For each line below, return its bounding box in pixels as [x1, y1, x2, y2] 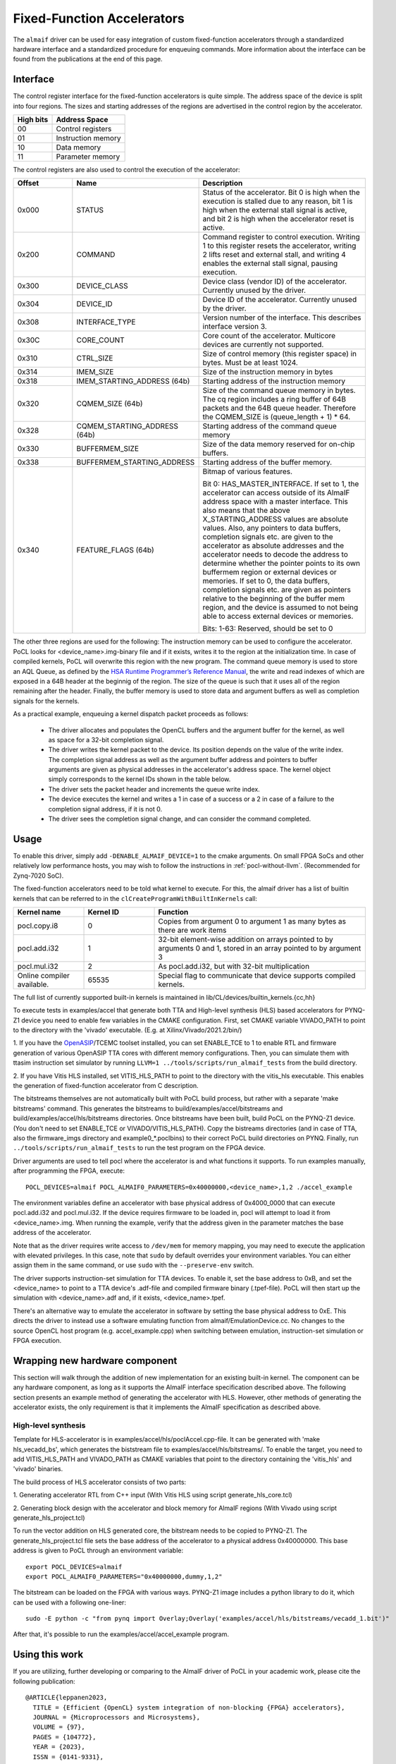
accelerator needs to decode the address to [202, 550, 349, 560]
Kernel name [17, 907, 61, 917]
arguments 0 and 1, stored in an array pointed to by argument [158, 943, 361, 953]
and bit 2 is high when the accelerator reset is [202, 214, 354, 224]
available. [17, 979, 49, 989]
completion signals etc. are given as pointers [202, 585, 352, 595]
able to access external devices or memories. [202, 611, 354, 621]
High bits [17, 115, 49, 125]
